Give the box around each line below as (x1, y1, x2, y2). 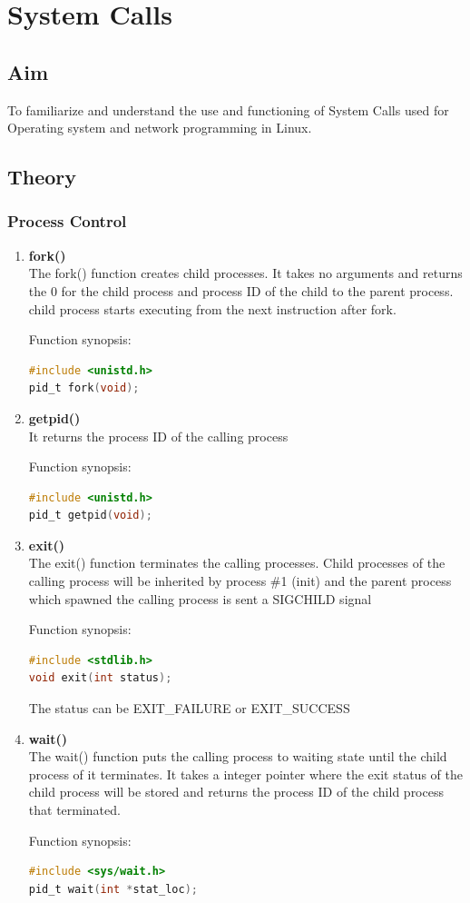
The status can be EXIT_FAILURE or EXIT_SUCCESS (28, 699, 350, 718)
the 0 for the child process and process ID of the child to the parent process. (28, 281, 454, 300)
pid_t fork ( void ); (28, 382, 140, 395)
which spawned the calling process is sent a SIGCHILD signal (28, 589, 372, 608)
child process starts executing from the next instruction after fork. (28, 299, 397, 318)
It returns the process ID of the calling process (28, 426, 289, 445)
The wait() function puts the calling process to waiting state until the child (28, 747, 447, 766)
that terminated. (28, 800, 121, 819)
